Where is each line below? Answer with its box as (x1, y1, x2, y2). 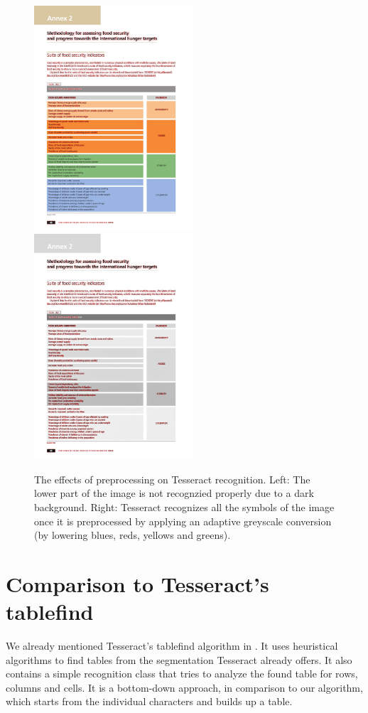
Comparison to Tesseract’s (6, 569, 269, 598)
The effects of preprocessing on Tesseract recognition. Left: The (34, 471, 310, 486)
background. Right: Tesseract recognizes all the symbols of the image (34, 500, 335, 514)
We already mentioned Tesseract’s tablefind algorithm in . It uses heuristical (6, 638, 338, 653)
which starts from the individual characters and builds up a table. (6, 694, 293, 709)
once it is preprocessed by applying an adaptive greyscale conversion (34, 513, 332, 528)
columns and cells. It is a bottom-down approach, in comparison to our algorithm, (6, 680, 363, 695)
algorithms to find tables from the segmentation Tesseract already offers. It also (6, 652, 352, 667)
